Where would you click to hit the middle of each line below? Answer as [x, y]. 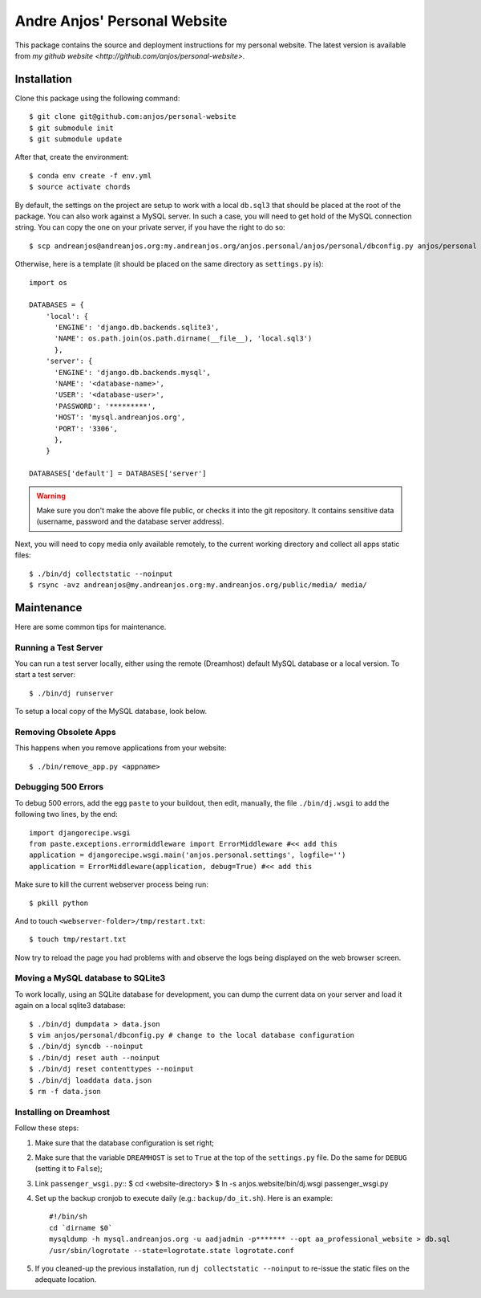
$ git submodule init [71, 128]
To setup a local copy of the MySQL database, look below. [111, 712]
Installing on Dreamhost [63, 1112]
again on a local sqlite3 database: [70, 1006]
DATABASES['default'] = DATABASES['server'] [118, 473]
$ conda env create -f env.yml [91, 176]
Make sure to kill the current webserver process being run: [111, 884]
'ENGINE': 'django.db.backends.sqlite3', [137, 328]
